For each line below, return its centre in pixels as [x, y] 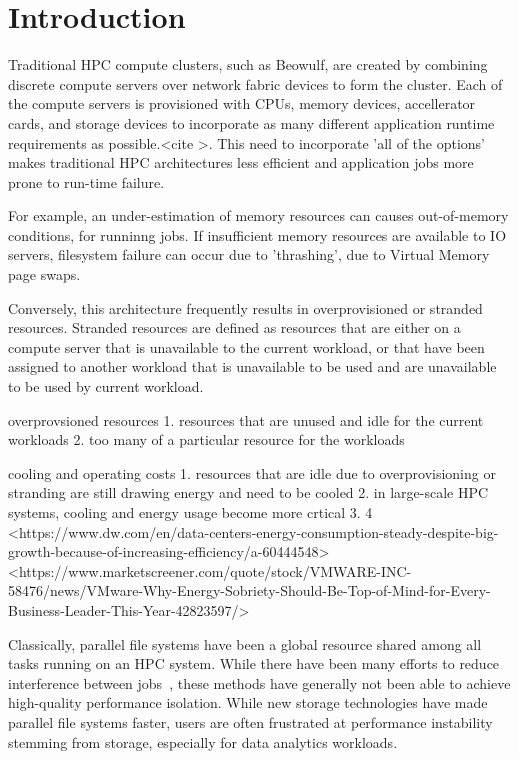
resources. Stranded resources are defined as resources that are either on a [234, 327]
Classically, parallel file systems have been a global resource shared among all [245, 643]
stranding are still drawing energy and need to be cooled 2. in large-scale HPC [248, 492]
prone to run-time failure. [86, 181]
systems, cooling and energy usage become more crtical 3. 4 [190, 512]
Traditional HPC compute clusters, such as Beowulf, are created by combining [248, 64]
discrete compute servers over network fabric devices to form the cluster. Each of [255, 83]
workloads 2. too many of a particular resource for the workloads [206, 439]
